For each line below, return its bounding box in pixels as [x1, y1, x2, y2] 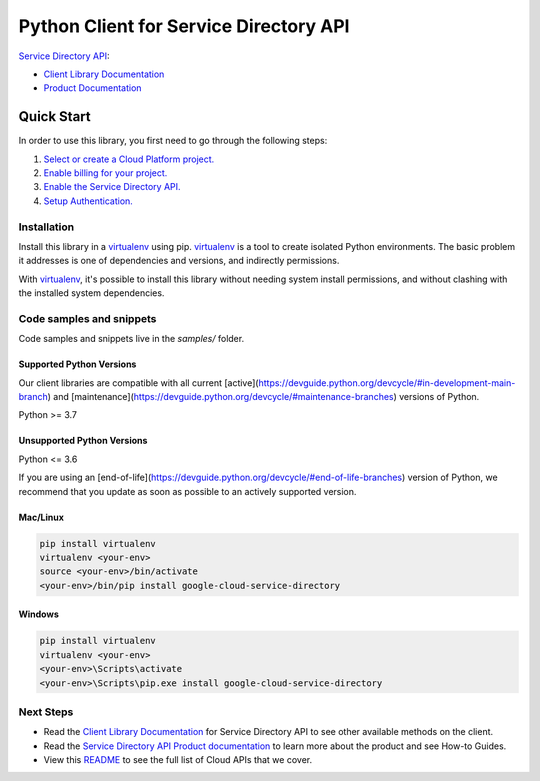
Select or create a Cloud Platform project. [43, 153, 215, 165]
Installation [18, 220, 75, 234]
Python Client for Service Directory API [18, 15, 350, 37]
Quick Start [18, 108, 91, 125]
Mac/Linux [18, 511, 65, 523]
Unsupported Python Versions [18, 435, 148, 447]
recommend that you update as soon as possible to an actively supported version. [18, 485, 357, 497]
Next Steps [18, 705, 74, 719]
